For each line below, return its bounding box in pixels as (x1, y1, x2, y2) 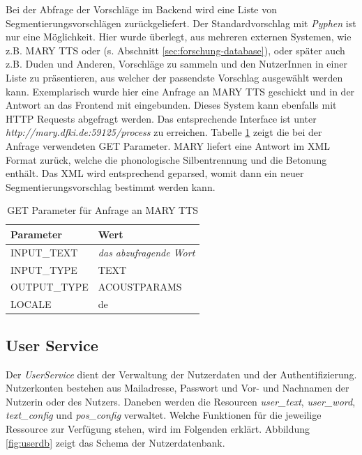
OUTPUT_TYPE (10, 279, 89, 294)
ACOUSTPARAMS (98, 279, 182, 294)
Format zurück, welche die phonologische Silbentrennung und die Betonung (6, 152, 327, 167)
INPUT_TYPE (10, 262, 77, 277)
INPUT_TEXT (10, 245, 78, 259)
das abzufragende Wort (98, 245, 195, 259)
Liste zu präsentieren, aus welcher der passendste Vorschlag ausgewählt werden (6, 70, 343, 84)
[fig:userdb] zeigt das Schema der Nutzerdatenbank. (6, 435, 225, 449)
